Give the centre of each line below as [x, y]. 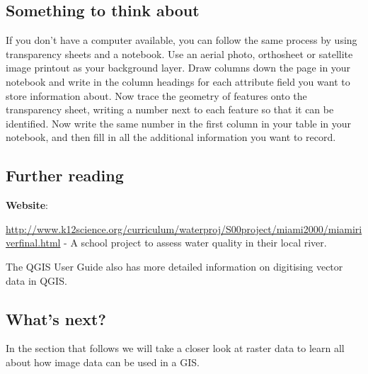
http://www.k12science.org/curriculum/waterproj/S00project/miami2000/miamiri [184, 228]
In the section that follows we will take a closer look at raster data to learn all [175, 348]
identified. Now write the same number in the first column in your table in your [179, 123]
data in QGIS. [36, 280]
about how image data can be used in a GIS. [103, 362]
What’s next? [56, 318]
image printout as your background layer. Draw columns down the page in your [178, 68]
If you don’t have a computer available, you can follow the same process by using [182, 40]
